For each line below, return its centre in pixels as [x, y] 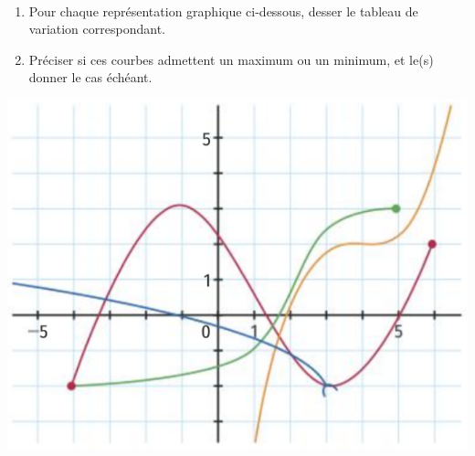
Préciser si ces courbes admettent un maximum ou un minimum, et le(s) [231, 59]
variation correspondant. [97, 29]
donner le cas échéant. [90, 77]
